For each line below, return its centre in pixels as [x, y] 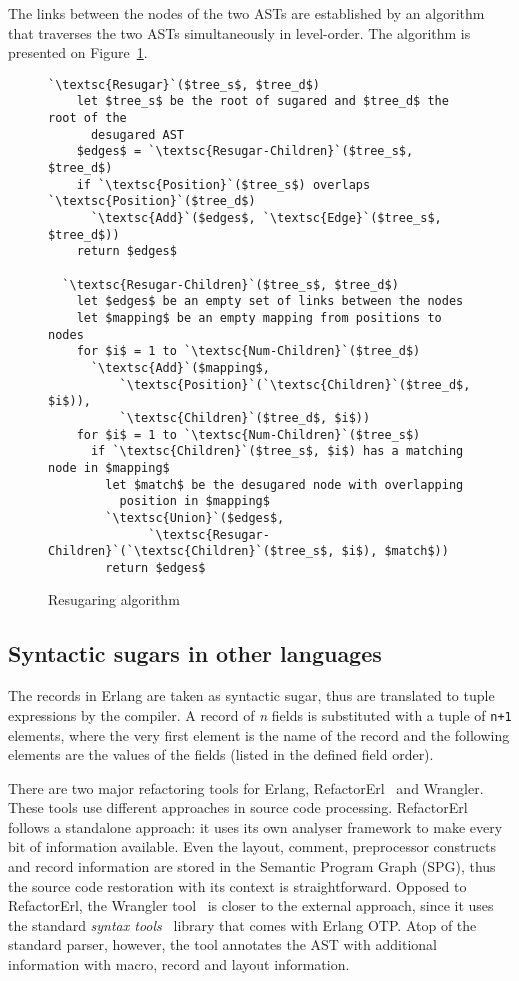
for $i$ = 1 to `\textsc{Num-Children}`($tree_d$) [248, 351]
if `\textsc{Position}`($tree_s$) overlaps [223, 184]
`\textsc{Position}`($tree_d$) [152, 201]
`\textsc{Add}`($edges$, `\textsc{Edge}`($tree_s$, [266, 218]
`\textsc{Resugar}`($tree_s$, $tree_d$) [184, 84]
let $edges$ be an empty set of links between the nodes [270, 301]
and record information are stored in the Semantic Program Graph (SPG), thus [252, 866]
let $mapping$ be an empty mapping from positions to [259, 317]
